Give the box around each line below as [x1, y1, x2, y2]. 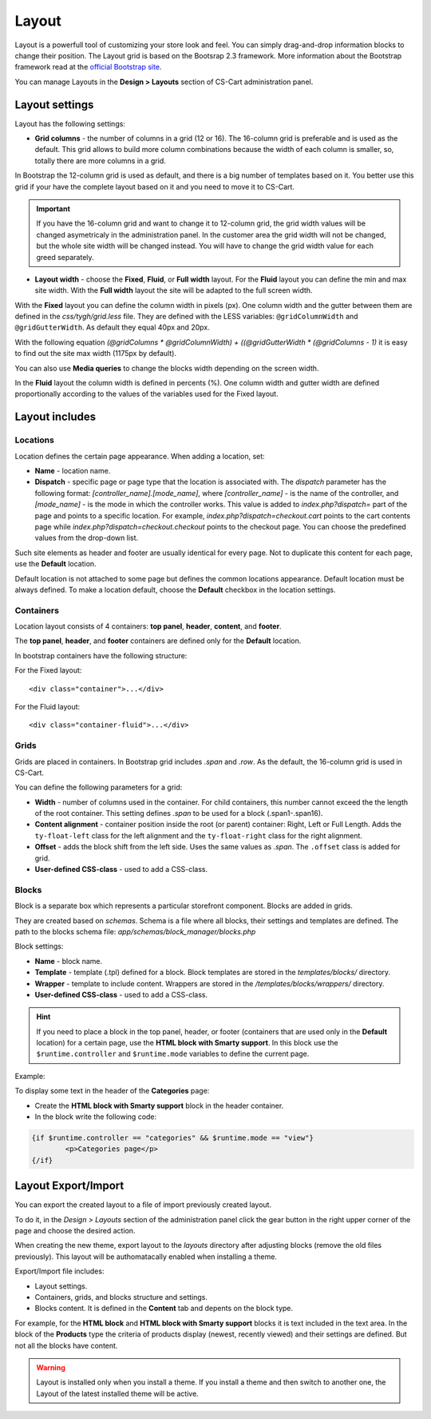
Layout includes [14, 410, 96, 424]
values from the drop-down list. [34, 533, 139, 543]
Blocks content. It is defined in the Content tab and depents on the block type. [34, 1304, 294, 1313]
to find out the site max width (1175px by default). [14, 349, 177, 358]
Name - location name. [34, 466, 111, 475]
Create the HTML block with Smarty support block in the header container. [34, 1101, 284, 1110]
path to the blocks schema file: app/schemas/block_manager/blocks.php [14, 926, 256, 936]
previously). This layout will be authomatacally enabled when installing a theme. [14, 1252, 277, 1261]
